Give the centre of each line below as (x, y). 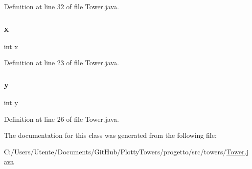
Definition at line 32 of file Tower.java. (62, 6)
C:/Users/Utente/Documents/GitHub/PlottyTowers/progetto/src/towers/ (115, 151)
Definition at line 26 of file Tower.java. (62, 119)
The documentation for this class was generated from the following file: (110, 135)
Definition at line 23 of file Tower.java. (62, 63)
